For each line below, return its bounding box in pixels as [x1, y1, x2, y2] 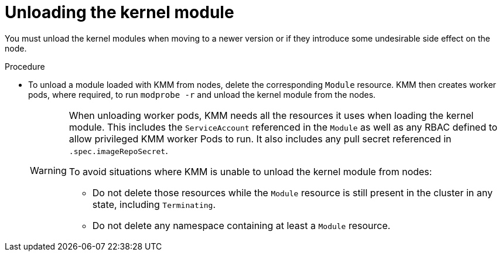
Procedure [5, 61, 45, 71]
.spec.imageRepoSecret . [69, 144, 168, 156]
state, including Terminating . [92, 198, 216, 210]
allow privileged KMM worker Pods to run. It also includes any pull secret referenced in [69, 132, 452, 145]
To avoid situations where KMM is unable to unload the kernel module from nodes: [69, 165, 432, 178]
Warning [30, 164, 67, 176]
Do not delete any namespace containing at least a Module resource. [92, 219, 391, 231]
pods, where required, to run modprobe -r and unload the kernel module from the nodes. [28, 89, 376, 100]
